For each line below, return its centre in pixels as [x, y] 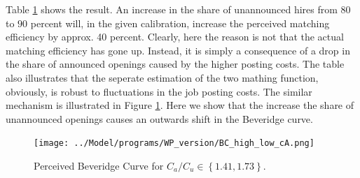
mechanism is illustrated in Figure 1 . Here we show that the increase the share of [180, 105]
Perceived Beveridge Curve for [99, 165]
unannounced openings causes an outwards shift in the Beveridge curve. [159, 118]
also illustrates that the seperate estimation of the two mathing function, [162, 77]
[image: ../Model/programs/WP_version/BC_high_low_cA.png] [174, 143]
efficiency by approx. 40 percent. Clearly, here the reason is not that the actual [175, 37]
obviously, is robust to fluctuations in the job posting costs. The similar [159, 91]
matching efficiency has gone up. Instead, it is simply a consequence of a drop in [178, 50]
